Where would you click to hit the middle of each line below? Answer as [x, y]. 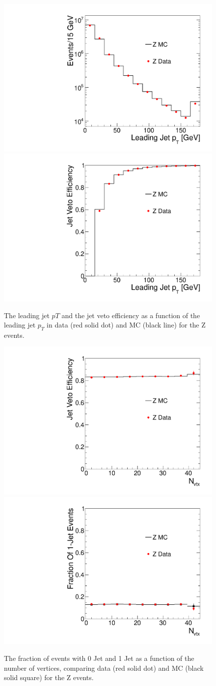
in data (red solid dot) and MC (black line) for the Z [126, 325]
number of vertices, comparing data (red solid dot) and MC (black [104, 668]
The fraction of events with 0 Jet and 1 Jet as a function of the [99, 658]
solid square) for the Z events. [49, 677]
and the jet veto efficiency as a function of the [131, 315]
